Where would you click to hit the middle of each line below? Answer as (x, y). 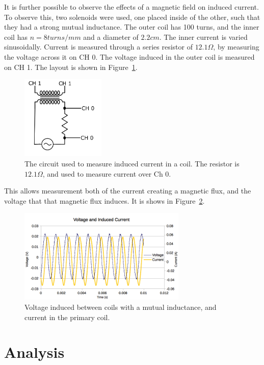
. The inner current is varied (203, 36)
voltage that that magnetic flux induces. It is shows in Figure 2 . (104, 200)
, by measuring (236, 47)
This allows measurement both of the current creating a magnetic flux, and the (128, 191)
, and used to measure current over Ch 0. (107, 173)
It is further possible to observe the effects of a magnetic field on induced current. (131, 7)
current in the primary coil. (67, 317)
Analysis (34, 352)
